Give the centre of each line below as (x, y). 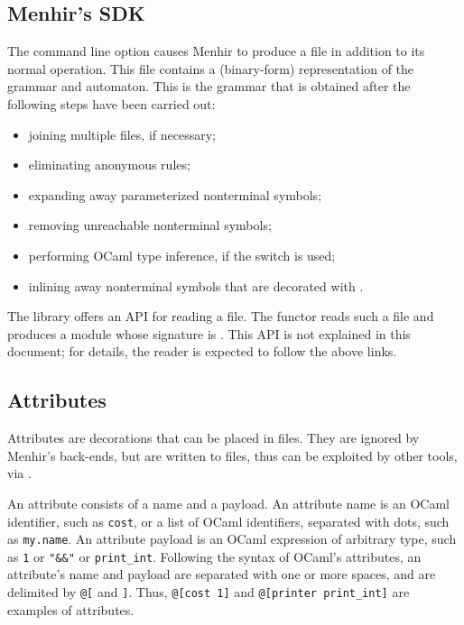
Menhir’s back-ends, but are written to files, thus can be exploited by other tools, (232, 455)
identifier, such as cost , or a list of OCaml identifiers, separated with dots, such (228, 521)
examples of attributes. (71, 609)
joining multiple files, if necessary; (122, 134)
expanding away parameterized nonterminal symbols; (175, 194)
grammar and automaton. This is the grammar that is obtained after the (209, 86)
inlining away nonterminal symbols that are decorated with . (196, 285)
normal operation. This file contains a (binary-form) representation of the (211, 68)
